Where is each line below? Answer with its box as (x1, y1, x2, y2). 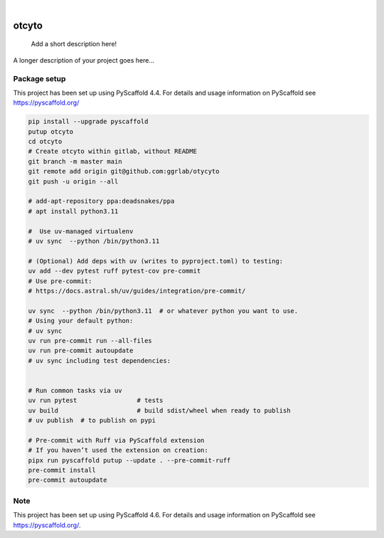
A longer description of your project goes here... (13, 56, 154, 64)
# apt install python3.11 (28, 207, 119, 215)
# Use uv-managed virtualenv (28, 227, 134, 235)
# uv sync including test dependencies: (28, 357, 171, 364)
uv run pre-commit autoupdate (28, 347, 134, 355)
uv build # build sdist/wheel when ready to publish (28, 406, 291, 414)
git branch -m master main (28, 157, 122, 165)
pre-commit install (28, 466, 96, 474)
